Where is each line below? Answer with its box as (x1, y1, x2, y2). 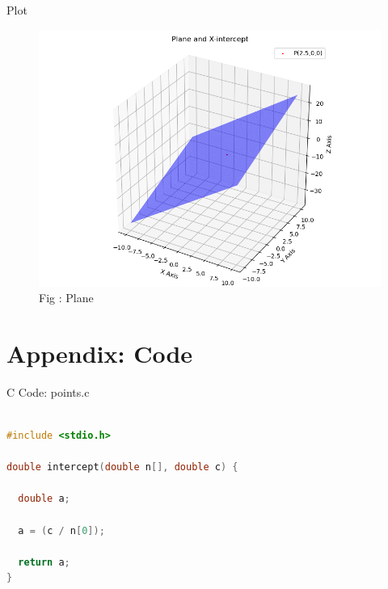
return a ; (18, 556, 70, 568)
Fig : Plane (39, 289, 94, 306)
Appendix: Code (6, 336, 193, 369)
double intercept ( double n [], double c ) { (6, 461, 238, 473)
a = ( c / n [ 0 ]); (18, 524, 105, 536)
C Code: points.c (6, 383, 90, 400)
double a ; (18, 493, 70, 505)
